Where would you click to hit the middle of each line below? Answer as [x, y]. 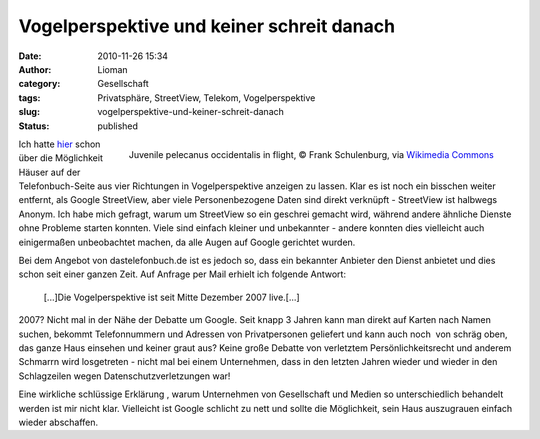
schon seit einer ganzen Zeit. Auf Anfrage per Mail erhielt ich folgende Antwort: [182, 274]
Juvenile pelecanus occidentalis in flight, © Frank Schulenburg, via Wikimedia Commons [311, 154]
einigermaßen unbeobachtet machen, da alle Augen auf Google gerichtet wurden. [187, 242]
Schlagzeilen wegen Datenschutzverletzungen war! [124, 376]
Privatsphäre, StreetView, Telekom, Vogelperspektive [206, 97]
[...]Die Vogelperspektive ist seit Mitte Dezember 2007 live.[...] [171, 297]
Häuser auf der [49, 172]
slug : [29, 112]
